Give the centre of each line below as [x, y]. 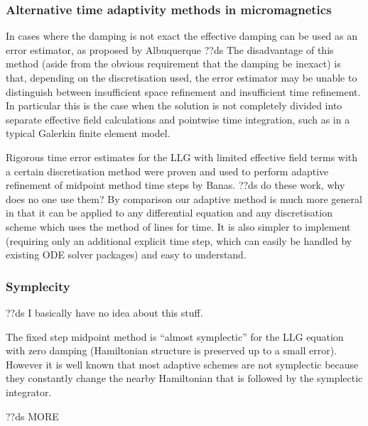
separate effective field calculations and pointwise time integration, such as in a [178, 119]
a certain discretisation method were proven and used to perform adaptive [167, 171]
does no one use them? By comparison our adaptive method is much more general [184, 198]
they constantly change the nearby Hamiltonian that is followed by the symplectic [184, 378]
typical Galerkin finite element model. [88, 133]
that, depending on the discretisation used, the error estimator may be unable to [182, 77]
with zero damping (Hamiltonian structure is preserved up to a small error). [172, 350]
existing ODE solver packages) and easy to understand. [126, 255]
